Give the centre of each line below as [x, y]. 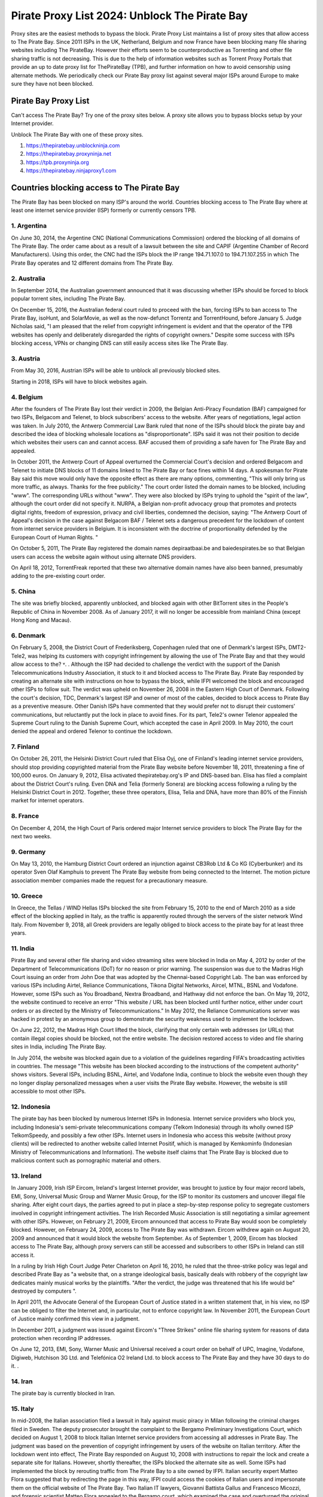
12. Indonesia [31, 1107]
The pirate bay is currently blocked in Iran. [63, 1393]
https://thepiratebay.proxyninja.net [69, 154]
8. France [25, 816]
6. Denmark [28, 636]
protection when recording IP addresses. [61, 1338]
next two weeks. [31, 836]
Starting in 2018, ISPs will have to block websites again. [79, 381]
